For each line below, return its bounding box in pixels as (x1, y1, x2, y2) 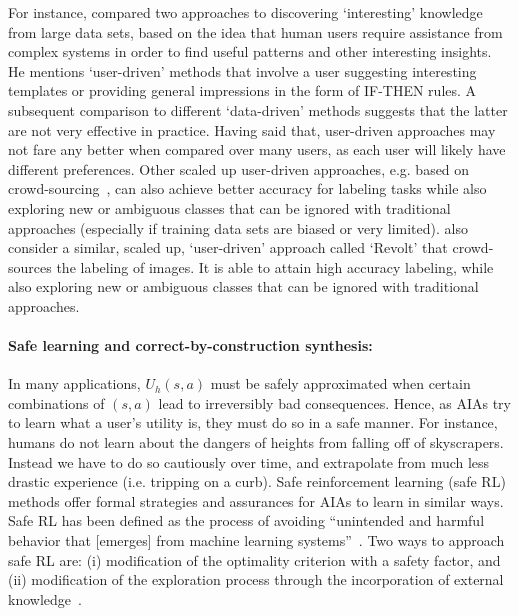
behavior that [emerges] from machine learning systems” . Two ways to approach (8, 530, 505, 551)
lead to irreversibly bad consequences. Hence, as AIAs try (158, 392, 512, 413)
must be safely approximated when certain (210, 373, 471, 394)
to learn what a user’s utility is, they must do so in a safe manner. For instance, (8, 412, 498, 433)
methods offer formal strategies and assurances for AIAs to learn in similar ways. (8, 490, 504, 511)
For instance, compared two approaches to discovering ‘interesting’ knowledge (8, 2, 483, 22)
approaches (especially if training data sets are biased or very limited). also (8, 217, 468, 238)
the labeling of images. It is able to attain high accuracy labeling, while (56, 256, 494, 277)
